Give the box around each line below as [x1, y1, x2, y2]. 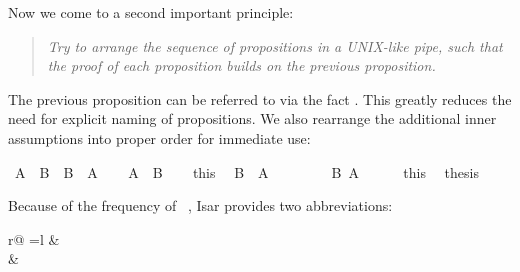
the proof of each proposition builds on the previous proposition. [47, 55, 436, 76]
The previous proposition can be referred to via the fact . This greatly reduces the [8, 88, 512, 109]
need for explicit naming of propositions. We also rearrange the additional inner [8, 108, 497, 129]
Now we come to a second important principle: [8, 2, 294, 22]
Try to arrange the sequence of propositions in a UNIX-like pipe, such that [47, 35, 503, 56]
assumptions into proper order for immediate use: [8, 127, 311, 148]
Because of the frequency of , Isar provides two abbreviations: [8, 195, 393, 216]
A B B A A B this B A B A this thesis [14, 161, 479, 182]
